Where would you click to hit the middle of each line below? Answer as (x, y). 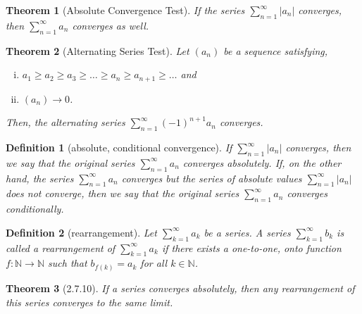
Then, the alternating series (65, 122)
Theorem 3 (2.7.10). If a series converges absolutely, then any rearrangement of (180, 288)
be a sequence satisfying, (276, 50)
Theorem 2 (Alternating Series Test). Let (98, 50)
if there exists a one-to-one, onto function (251, 247)
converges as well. (111, 25)
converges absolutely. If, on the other (262, 162)
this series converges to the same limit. (89, 302)
